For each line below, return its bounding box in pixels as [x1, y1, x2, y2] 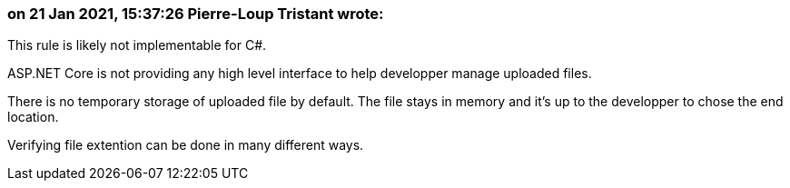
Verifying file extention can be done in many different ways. [7, 137, 364, 153]
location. [7, 109, 59, 125]
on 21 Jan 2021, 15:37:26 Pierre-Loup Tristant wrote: [7, 5, 384, 23]
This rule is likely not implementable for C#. [7, 37, 267, 54]
